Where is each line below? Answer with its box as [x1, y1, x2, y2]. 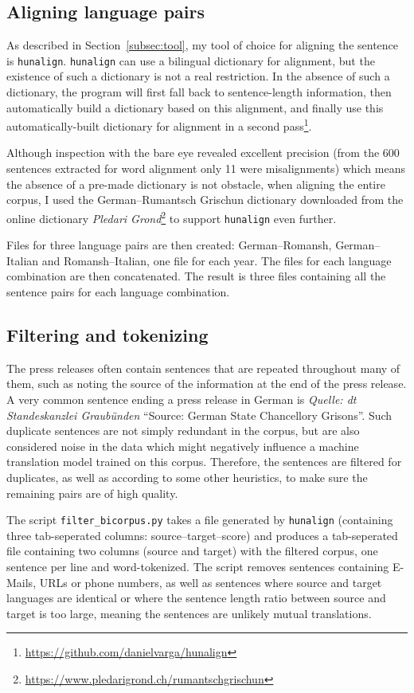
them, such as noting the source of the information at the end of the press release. [6, 375, 407, 392]
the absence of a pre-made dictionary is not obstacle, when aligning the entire [6, 175, 385, 192]
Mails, [6, 574, 37, 590]
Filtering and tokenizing [6, 322, 209, 346]
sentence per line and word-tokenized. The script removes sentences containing [6, 558, 389, 574]
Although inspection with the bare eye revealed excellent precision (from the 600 [6, 144, 400, 161]
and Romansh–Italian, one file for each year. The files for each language [41, 252, 392, 268]
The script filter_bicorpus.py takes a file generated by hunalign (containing [6, 511, 393, 528]
